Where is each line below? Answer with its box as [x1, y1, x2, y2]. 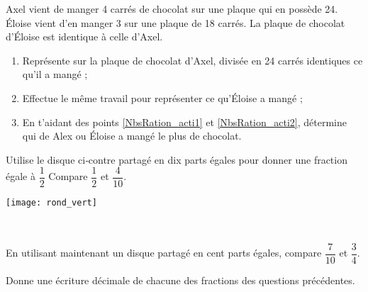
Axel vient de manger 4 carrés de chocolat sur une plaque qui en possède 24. [6, 1, 338, 16]
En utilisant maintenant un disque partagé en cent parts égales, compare [6, 245, 322, 260]
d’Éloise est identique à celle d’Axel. [6, 29, 163, 44]
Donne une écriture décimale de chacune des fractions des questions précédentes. [6, 272, 355, 287]
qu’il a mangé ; [22, 67, 88, 82]
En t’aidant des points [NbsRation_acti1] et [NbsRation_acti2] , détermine [22, 114, 347, 129]
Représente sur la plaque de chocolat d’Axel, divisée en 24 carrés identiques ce [22, 52, 363, 67]
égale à [6, 169, 35, 184]
